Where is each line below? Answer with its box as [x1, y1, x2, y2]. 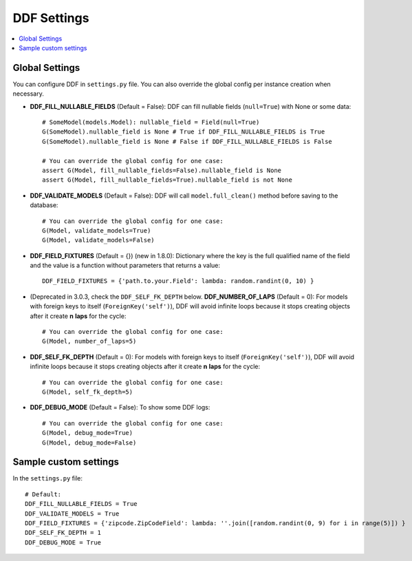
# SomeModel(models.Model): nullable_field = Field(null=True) [42, 118, 260, 127]
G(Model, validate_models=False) [42, 236, 155, 244]
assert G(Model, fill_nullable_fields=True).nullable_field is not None [42, 176, 292, 184]
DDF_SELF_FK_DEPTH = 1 [25, 529, 102, 537]
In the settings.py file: [12, 474, 83, 483]
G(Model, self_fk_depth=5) [42, 388, 133, 396]
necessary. [12, 89, 45, 98]
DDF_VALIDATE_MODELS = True [25, 509, 120, 518]
